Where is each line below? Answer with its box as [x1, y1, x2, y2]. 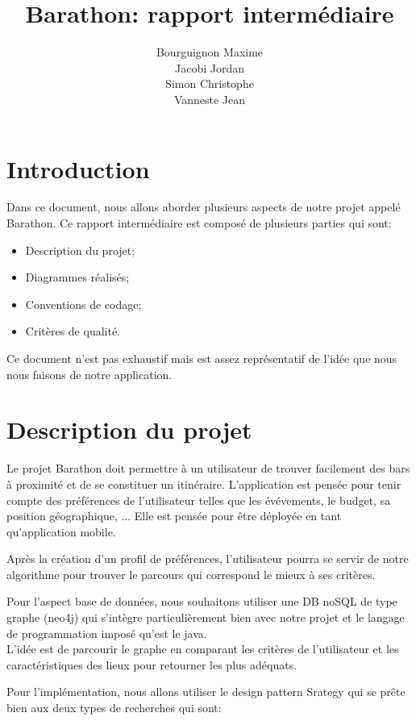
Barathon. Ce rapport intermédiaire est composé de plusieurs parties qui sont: [6, 215, 392, 231]
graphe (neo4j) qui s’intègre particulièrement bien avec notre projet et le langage [6, 609, 405, 626]
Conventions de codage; [25, 295, 142, 312]
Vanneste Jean [173, 90, 246, 107]
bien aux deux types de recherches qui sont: [6, 699, 222, 716]
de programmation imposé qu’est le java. [6, 624, 207, 641]
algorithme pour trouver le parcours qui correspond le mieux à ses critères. [6, 565, 376, 582]
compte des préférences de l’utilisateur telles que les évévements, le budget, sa [6, 491, 391, 508]
